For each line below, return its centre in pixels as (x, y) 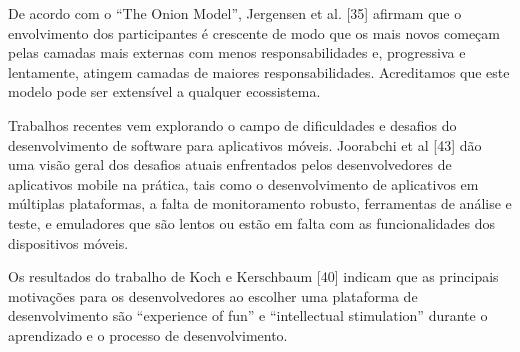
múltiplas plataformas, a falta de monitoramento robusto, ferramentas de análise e (260, 203)
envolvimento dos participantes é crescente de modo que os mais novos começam (254, 32)
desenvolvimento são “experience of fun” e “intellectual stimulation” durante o (248, 315)
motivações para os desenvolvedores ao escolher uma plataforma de (213, 295)
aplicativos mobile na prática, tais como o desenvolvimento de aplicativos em (243, 183)
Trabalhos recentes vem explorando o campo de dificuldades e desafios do (232, 124)
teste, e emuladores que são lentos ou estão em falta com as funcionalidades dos (252, 222)
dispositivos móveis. (68, 242)
